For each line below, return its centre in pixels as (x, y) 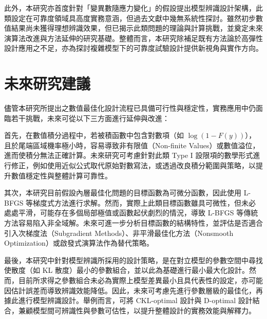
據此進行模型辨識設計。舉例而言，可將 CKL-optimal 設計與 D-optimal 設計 (128, 300)
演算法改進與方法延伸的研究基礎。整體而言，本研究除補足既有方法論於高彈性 (133, 38)
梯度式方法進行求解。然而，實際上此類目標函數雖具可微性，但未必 (145, 202)
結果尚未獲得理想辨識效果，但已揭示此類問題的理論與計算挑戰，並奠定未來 (137, 28)
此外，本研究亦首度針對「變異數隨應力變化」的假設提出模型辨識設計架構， (130, 8)
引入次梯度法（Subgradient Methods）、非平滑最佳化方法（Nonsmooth (119, 233)
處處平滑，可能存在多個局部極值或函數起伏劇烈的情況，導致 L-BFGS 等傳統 (131, 213)
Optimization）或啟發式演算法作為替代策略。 (79, 243)
